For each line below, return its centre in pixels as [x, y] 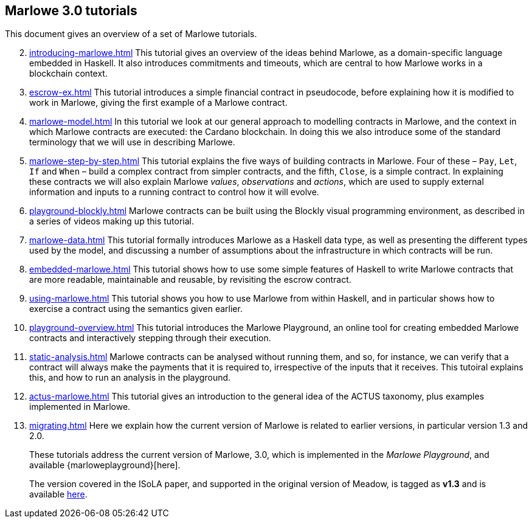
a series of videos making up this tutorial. [112, 221]
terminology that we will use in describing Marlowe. [132, 142]
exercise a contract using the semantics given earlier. [136, 309]
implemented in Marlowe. [80, 407]
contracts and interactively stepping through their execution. [150, 338]
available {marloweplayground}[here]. [105, 465]
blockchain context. [68, 74]
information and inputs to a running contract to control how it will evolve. [174, 192]
